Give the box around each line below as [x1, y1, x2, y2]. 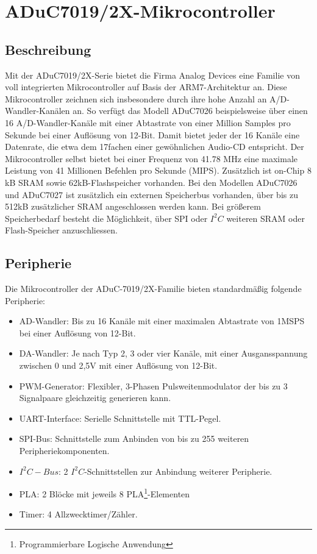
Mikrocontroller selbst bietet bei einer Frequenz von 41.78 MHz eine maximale [5, 152, 298, 165]
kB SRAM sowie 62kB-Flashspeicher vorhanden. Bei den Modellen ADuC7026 [5, 176, 297, 188]
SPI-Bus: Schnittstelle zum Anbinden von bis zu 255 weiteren [19, 432, 249, 445]
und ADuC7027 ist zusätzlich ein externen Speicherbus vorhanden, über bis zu [5, 188, 298, 201]
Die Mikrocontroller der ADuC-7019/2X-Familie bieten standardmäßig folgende [5, 282, 302, 295]
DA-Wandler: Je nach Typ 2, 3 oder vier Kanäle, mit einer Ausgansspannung [19, 347, 308, 360]
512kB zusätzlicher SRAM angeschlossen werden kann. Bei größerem [5, 200, 261, 213]
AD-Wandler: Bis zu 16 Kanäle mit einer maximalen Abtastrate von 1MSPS [19, 314, 305, 327]
